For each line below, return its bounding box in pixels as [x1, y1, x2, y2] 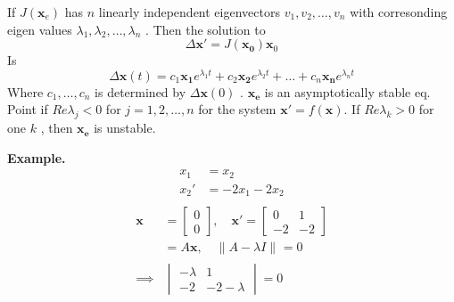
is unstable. [94, 118, 156, 137]
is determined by [95, 82, 186, 101]
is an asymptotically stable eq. [264, 82, 431, 101]
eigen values [7, 20, 72, 38]
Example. [7, 148, 66, 167]
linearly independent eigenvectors [98, 3, 280, 20]
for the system [198, 100, 277, 118]
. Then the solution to [145, 20, 266, 38]
